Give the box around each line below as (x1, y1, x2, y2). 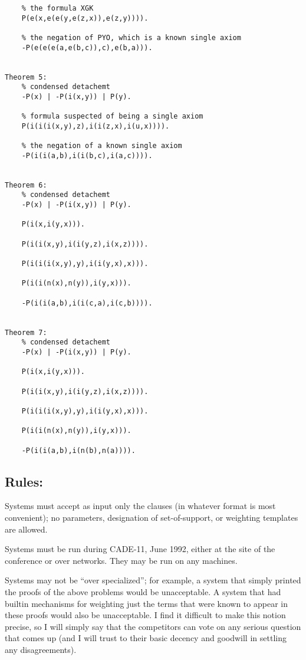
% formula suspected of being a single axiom (21, 112, 203, 121)
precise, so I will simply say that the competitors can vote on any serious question (5, 620, 301, 632)
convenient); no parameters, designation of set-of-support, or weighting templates (5, 511, 298, 523)
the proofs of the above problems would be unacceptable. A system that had (5, 585, 281, 597)
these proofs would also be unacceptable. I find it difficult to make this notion (5, 609, 286, 621)
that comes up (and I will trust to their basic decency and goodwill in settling (5, 632, 287, 644)
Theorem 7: (5, 328, 47, 337)
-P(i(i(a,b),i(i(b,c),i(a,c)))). (21, 151, 153, 160)
